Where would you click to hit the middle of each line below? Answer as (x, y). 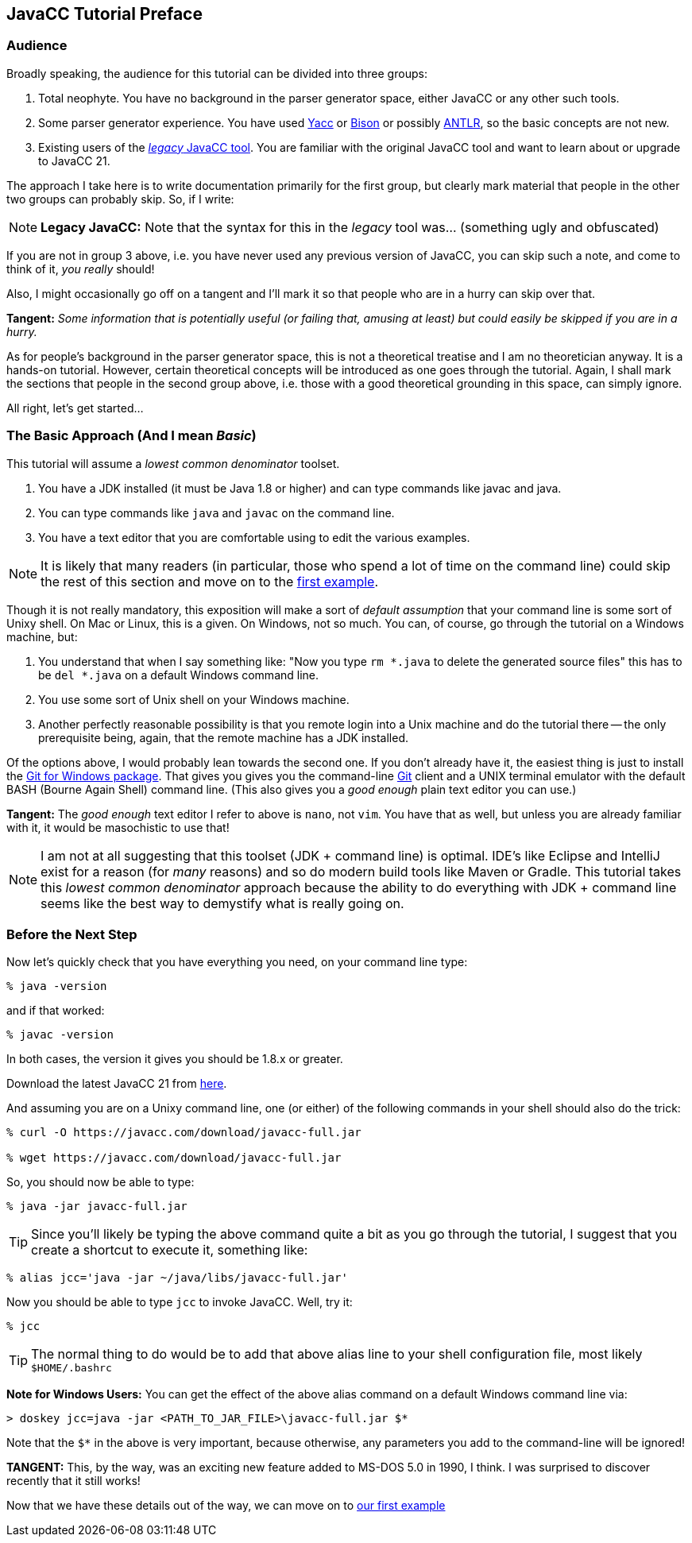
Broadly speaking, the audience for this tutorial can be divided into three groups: (217, 73)
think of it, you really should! (81, 269)
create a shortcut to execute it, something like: (170, 1250)
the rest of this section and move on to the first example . (210, 581)
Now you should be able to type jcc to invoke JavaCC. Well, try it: (180, 1302)
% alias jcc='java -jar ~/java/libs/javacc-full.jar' (177, 1278)
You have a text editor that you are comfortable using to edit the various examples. (254, 537)
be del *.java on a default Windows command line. (179, 675)
